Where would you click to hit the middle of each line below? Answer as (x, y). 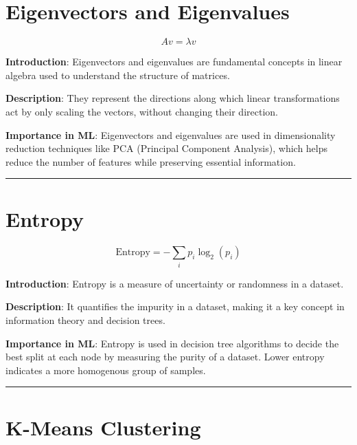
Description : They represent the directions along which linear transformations (173, 98)
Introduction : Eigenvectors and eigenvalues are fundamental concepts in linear (174, 62)
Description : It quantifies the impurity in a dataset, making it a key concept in (175, 306)
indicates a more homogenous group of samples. (106, 370)
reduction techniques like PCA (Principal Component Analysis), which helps (167, 148)
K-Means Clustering (103, 427)
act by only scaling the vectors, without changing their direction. (142, 111)
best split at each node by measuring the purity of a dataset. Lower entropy (165, 357)
